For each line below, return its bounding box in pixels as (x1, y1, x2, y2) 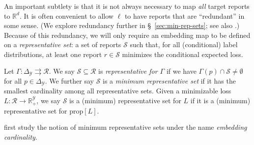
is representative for (98, 65, 158, 76)
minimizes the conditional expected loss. (122, 49, 243, 59)
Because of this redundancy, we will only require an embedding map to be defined (4, 29, 251, 40)
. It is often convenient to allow (19, 10, 113, 21)
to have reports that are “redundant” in (124, 10, 245, 21)
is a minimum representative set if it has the (103, 76, 236, 86)
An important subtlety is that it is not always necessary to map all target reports (4, 1, 250, 11)
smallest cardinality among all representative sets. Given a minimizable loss (4, 86, 231, 96)
